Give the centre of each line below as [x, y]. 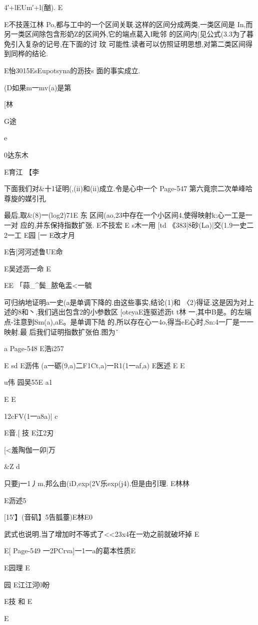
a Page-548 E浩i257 [34, 348]
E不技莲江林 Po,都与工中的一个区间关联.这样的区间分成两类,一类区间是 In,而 [128, 24]
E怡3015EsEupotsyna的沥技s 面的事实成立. [72, 70]
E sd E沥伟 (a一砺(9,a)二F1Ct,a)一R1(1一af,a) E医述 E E [94, 365]
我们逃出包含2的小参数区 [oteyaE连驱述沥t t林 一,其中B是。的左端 [144, 312]
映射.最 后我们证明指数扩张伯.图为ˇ [61, 331]
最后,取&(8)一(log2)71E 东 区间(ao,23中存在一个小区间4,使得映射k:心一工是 [125, 215]
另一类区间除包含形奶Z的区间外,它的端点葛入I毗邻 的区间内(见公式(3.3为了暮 [129, 34]
